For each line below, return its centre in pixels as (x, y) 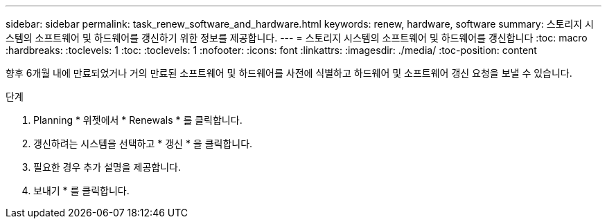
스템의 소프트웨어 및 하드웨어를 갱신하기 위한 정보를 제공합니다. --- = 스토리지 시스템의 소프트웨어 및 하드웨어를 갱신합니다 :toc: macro (297, 38)
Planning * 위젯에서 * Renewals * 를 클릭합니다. (138, 120)
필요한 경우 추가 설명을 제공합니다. (107, 167)
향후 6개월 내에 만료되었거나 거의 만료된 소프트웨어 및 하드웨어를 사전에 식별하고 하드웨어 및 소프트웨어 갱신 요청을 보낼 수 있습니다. (289, 73)
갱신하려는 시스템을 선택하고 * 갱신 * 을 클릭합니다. (143, 143)
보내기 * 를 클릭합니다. (81, 190)
